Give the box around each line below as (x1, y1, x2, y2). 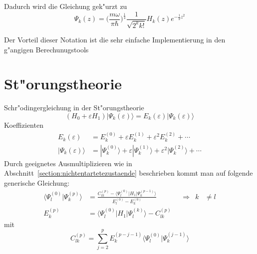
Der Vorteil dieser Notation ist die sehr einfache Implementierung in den (4, 34, 226, 45)
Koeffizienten (4, 119, 43, 130)
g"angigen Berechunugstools (4, 44, 89, 54)
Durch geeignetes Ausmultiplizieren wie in (4, 158, 132, 168)
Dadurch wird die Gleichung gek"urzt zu (4, 1, 127, 11)
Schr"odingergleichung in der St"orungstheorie (4, 102, 144, 113)
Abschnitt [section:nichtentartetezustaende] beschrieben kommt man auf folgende (4, 168, 253, 178)
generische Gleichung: (4, 178, 70, 188)
